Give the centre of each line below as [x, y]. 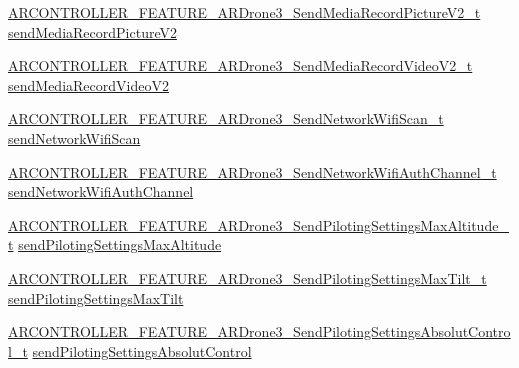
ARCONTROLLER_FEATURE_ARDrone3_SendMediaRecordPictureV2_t [244, 12]
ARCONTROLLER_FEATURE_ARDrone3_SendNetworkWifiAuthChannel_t [252, 171]
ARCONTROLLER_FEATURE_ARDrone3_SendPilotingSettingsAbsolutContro [259, 331]
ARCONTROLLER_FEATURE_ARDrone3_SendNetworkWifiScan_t [226, 118]
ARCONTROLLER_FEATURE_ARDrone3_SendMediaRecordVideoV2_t [240, 65]
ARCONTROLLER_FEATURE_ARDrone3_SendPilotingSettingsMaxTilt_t [247, 277]
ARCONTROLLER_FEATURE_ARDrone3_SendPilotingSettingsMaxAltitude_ [258, 224]
